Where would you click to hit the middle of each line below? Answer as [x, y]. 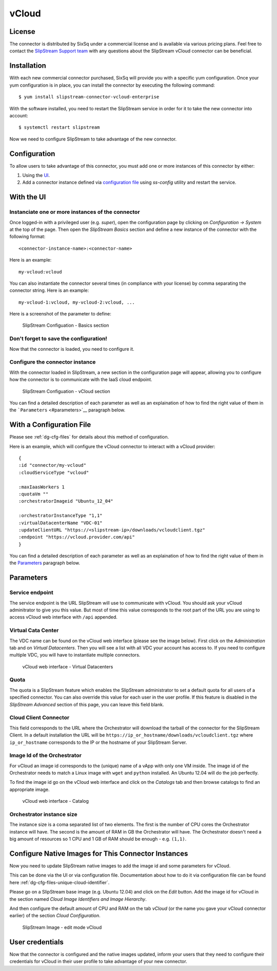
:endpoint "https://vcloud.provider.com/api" [77, 537]
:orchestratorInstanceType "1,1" [61, 516]
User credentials [36, 942]
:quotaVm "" [34, 494]
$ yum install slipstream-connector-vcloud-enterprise [89, 97]
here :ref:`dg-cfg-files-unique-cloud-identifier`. [60, 882]
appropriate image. [29, 789]
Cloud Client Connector [39, 718]
